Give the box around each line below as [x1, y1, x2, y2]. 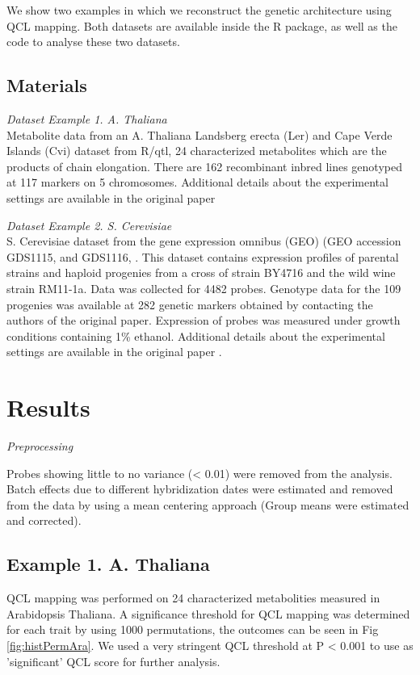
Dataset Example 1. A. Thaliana [6, 110, 167, 127]
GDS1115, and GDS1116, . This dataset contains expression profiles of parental [6, 248, 399, 265]
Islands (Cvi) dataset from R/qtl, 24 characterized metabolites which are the [6, 142, 387, 159]
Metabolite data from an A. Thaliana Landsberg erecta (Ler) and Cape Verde [6, 126, 393, 143]
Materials [6, 73, 87, 98]
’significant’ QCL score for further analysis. [6, 652, 220, 669]
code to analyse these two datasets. [6, 33, 180, 50]
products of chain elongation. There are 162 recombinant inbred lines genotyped [6, 157, 402, 174]
